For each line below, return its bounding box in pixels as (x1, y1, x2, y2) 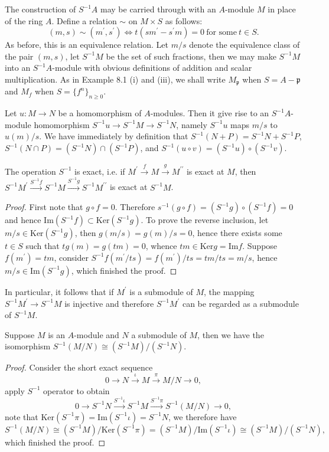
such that (25, 240, 60, 252)
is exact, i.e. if (74, 165, 125, 177)
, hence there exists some (192, 227, 282, 239)
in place (268, 3, 296, 15)
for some (206, 28, 237, 37)
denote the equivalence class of (189, 38, 300, 51)
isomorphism (5, 340, 51, 352)
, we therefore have (168, 410, 237, 422)
